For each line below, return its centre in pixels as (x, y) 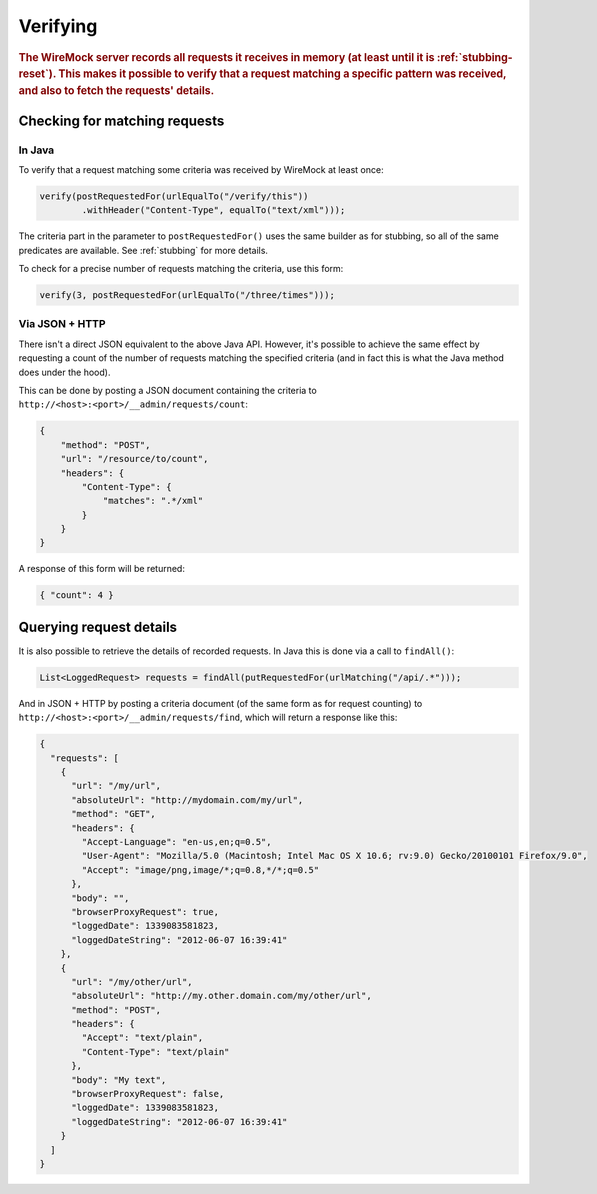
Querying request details (98, 626)
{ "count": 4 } (76, 595)
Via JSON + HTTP (62, 324)
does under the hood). (64, 372)
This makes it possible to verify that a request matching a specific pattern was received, (282, 74)
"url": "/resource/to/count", (134, 459)
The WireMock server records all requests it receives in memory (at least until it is (226, 57)
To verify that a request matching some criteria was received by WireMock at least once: (201, 169)
